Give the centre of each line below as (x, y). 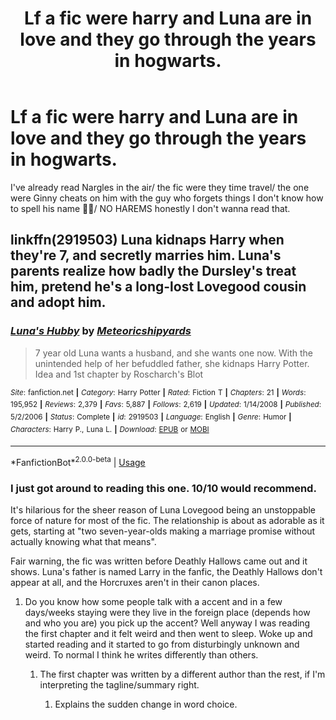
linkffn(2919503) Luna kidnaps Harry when (147, 240)
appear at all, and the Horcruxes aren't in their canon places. (135, 583)
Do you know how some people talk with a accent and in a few (153, 602)
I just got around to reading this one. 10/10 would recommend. (163, 488)
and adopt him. (58, 302)
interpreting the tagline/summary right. (119, 685)
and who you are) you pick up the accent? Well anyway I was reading (167, 623)
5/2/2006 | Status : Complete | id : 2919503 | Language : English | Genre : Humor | (151, 417)
